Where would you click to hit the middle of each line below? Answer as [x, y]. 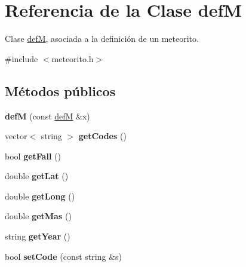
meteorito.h [73, 58]
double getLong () [40, 196]
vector [16, 136]
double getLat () [37, 176]
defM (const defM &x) [47, 116]
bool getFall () [33, 156]
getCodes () [102, 136]
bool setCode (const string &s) [63, 256]
